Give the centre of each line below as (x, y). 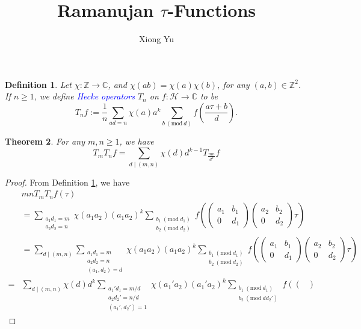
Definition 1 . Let (38, 84)
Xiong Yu (156, 39)
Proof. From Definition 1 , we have (67, 182)
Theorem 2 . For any (45, 141)
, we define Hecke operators (84, 96)
